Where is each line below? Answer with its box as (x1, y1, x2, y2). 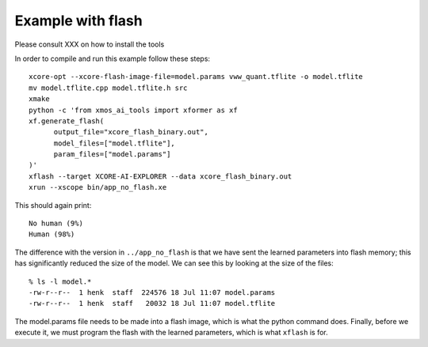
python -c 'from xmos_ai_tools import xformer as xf (29, 105, 238, 115)
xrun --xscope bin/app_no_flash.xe (29, 183, 167, 192)
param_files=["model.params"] (53, 150, 171, 159)
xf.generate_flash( (29, 116, 105, 126)
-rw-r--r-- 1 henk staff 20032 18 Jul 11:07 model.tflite (29, 299, 276, 308)
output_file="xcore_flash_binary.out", (53, 127, 209, 137)
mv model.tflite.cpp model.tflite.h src (29, 83, 188, 92)
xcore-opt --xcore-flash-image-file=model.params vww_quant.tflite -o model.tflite (29, 72, 364, 81)
